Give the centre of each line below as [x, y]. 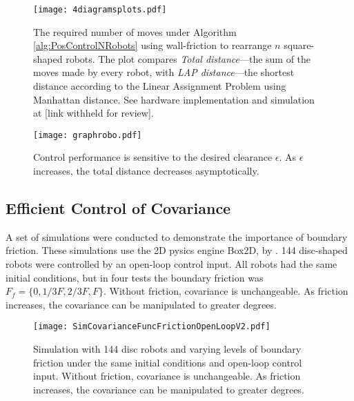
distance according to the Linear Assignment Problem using [160, 86]
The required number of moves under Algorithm [135, 31]
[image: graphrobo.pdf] [88, 135]
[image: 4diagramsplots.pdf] [100, 10]
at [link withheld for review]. [94, 113]
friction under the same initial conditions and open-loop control [168, 362]
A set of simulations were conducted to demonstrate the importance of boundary [177, 236]
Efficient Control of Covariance [118, 208]
